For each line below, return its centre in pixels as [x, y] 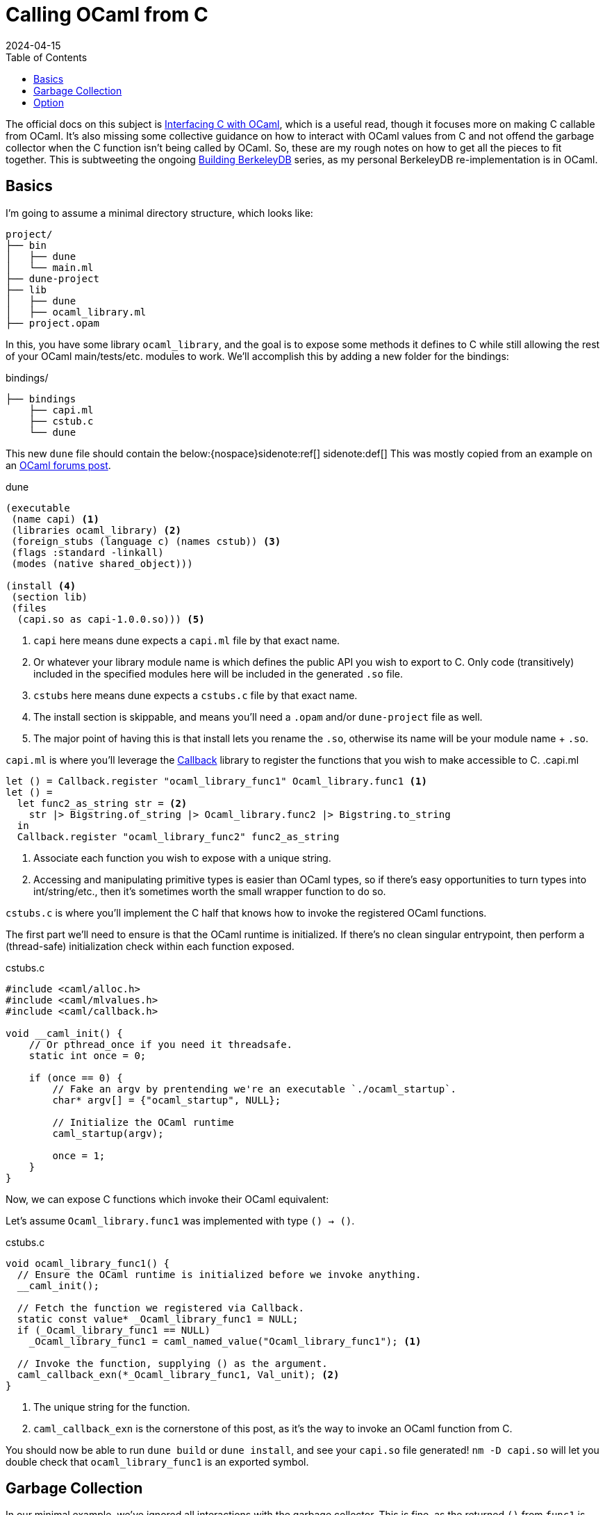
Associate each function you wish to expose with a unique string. [182, 858]
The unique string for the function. [112, 1407]
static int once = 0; [88, 1055]
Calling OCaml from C [107, 15]
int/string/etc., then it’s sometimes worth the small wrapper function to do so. [210, 891]
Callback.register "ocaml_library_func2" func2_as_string [178, 836]
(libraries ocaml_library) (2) [96, 530]
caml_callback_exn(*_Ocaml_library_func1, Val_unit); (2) [178, 1374]
